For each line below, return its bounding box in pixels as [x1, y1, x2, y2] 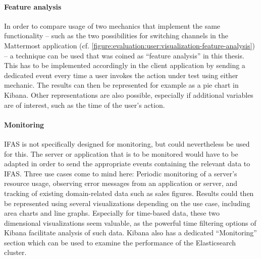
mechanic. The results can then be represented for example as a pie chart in [4, 80, 239, 90]
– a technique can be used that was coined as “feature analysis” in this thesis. [4, 50, 244, 60]
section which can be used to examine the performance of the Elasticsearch [4, 237, 236, 247]
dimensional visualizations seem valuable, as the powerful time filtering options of [4, 217, 256, 228]
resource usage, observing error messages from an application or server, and [4, 178, 238, 188]
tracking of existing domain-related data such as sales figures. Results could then [4, 187, 254, 198]
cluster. [4, 247, 27, 257]
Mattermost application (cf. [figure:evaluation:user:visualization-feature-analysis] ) [4, 40, 255, 50]
